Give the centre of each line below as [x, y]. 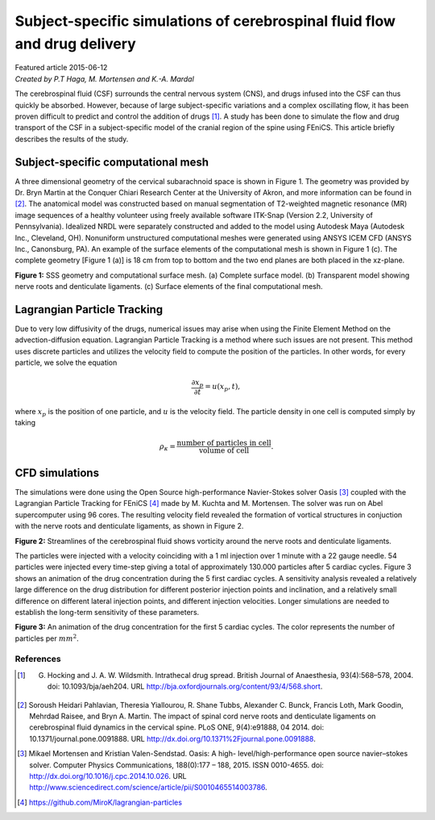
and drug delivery [75, 44]
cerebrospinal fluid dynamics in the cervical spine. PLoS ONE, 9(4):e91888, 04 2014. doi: [177, 727]
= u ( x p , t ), [222, 387]
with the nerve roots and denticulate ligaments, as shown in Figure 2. [129, 526]
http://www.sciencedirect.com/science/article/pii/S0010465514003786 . [148, 788]
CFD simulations [57, 473]
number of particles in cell [224, 443]
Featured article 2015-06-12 [61, 68]
